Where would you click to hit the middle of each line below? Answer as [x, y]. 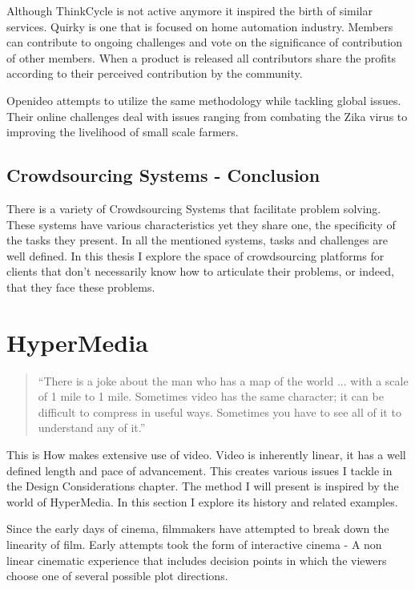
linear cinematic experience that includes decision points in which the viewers [197, 560]
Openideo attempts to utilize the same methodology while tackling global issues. [204, 100]
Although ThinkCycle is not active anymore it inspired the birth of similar [189, 10]
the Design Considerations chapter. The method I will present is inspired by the [203, 486]
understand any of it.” [92, 428]
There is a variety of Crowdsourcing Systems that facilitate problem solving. [194, 208]
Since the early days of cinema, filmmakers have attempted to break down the [198, 528]
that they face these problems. [81, 286]
